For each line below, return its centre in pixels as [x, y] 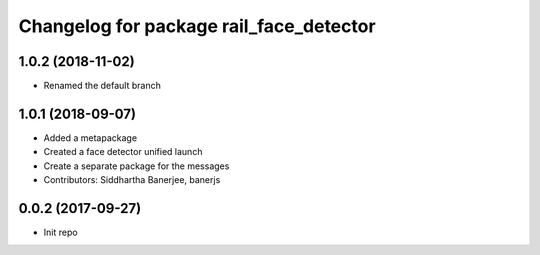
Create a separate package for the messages [136, 166]
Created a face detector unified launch [123, 152]
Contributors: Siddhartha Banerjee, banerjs [132, 180]
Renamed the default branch [102, 86]
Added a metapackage [90, 137]
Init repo [61, 232]
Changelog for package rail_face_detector [197, 26]
